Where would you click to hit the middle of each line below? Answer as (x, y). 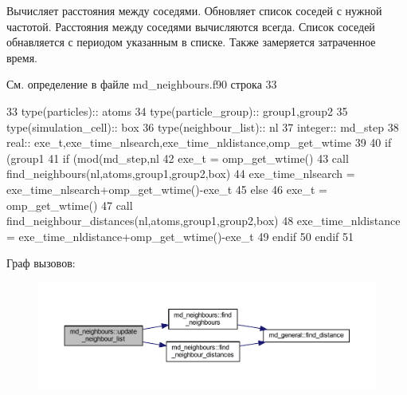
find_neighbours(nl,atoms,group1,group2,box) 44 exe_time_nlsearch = (181, 174)
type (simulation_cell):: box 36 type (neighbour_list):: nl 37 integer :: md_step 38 (203, 126)
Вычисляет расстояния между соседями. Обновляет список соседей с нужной (194, 10)
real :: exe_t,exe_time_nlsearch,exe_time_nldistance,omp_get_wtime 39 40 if (199, 142)
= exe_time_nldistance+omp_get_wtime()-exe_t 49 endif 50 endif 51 (180, 236)
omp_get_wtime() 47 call (70, 205)
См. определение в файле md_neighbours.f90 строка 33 (142, 84)
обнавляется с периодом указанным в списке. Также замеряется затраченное (191, 42)
